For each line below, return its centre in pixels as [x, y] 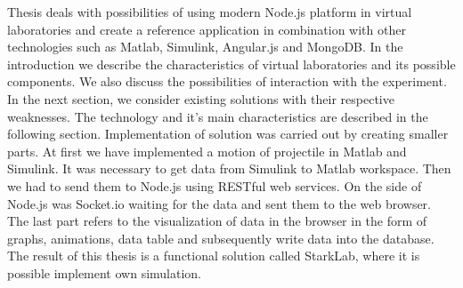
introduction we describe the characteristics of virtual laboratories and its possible [231, 64]
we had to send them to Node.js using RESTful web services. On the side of [215, 185]
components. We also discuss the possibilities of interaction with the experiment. [227, 81]
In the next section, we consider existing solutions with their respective [201, 98]
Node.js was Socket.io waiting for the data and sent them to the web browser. [219, 203]
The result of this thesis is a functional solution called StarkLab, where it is [214, 256]
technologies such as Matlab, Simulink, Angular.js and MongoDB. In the [205, 47]
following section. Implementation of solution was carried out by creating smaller [228, 134]
